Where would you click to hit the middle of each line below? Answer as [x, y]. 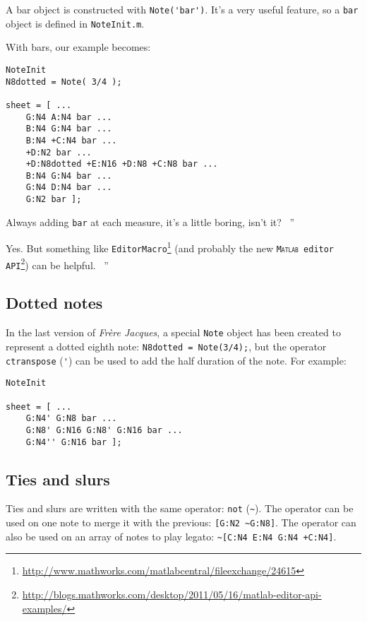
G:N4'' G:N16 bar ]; [74, 442]
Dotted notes [54, 303]
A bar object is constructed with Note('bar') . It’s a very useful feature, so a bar [182, 9]
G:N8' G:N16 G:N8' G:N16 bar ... [104, 430]
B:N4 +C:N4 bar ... [71, 140]
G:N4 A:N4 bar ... [69, 117]
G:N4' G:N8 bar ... [71, 419]
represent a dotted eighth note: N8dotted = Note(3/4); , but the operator [166, 346]
